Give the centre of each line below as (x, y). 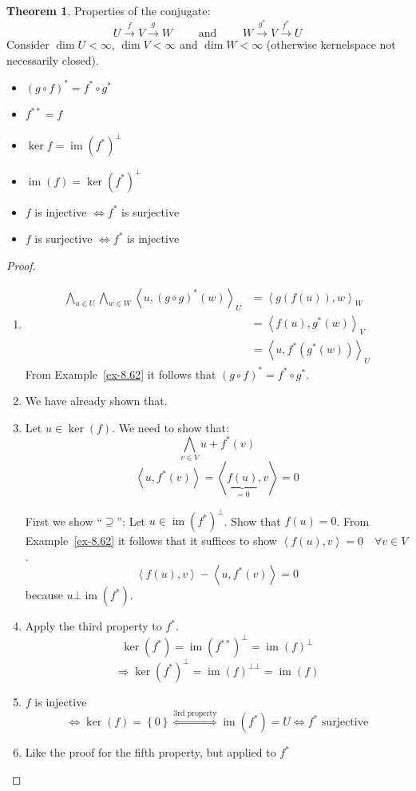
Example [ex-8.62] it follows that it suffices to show (151, 541)
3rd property (195, 713)
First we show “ (63, 521)
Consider (28, 44)
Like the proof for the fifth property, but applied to (151, 752)
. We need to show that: (170, 427)
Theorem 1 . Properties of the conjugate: (109, 10)
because (44, 595)
